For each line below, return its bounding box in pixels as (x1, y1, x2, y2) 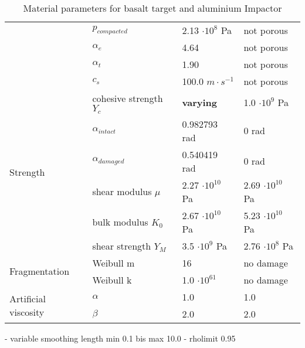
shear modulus (92, 185, 152, 199)
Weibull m (92, 255, 135, 269)
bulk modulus (92, 215, 148, 229)
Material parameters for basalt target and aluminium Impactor (23, 1, 282, 15)
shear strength (92, 238, 151, 253)
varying (182, 95, 218, 110)
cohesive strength (92, 91, 163, 105)
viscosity (9, 305, 45, 319)
